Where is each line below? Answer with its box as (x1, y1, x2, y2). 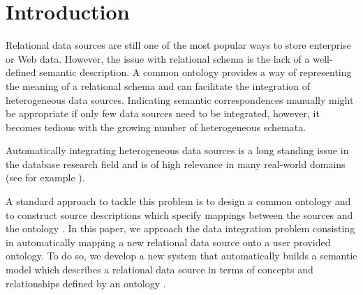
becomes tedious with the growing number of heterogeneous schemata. (6, 119, 306, 134)
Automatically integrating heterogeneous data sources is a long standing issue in (6, 143, 349, 158)
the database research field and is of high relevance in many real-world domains (6, 156, 346, 171)
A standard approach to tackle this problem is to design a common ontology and (6, 194, 351, 209)
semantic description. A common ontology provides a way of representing (39, 65, 352, 80)
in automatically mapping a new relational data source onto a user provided (6, 234, 331, 249)
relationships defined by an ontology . (6, 275, 166, 290)
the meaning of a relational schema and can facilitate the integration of (6, 78, 311, 93)
